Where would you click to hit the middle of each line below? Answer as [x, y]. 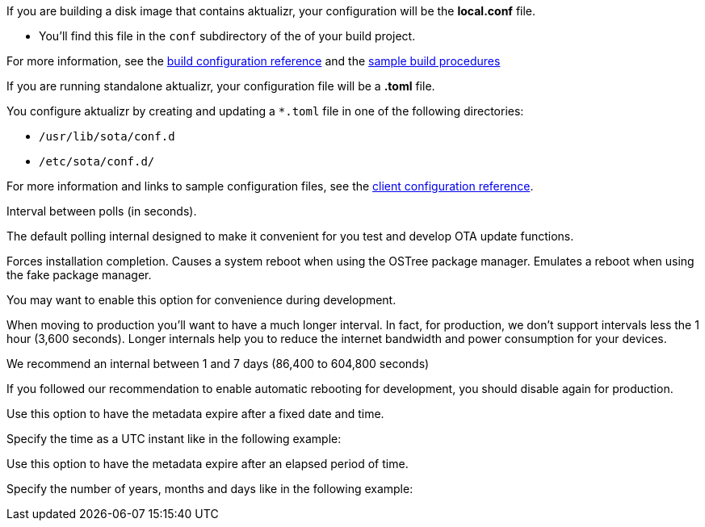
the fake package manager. [79, 275]
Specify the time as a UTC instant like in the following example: [174, 439]
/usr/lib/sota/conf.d [107, 136]
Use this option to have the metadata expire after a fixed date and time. [195, 414]
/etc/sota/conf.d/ [97, 161]
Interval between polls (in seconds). [102, 211]
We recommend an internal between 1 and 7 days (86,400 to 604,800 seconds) [218, 364]
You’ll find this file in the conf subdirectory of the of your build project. [227, 36]
